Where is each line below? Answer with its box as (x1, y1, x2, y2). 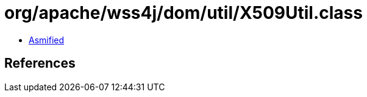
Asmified (29, 34, 65, 45)
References (4, 56, 76, 71)
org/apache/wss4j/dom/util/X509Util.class (4, 2, 363, 23)
